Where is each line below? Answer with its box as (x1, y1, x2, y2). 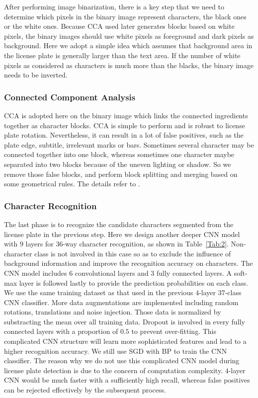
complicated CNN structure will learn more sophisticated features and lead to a (4, 336, 247, 346)
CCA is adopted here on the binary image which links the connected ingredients (4, 110, 248, 120)
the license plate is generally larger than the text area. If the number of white (4, 50, 241, 60)
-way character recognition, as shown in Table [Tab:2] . (63, 239, 229, 249)
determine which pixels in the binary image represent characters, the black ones (4, 11, 247, 21)
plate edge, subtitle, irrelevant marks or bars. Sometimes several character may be (4, 139, 254, 150)
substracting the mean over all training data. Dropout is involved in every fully (4, 316, 245, 326)
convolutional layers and (75, 267, 149, 278)
